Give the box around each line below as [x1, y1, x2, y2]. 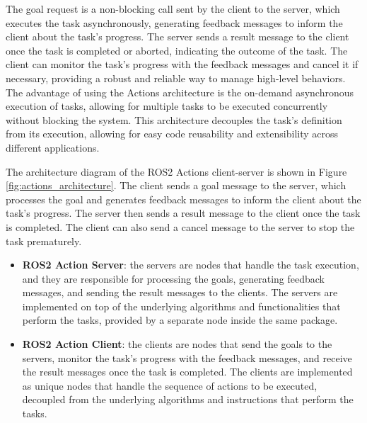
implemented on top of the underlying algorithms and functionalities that [22, 298, 341, 313]
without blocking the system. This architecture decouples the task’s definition [6, 112, 342, 127]
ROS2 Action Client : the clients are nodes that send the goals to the [22, 337, 332, 351]
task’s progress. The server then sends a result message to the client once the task [6, 205, 361, 220]
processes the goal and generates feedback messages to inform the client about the [6, 191, 361, 206]
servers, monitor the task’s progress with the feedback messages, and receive [22, 350, 352, 365]
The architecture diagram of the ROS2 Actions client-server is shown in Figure [6, 164, 347, 179]
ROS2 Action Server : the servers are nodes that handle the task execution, [22, 257, 359, 272]
